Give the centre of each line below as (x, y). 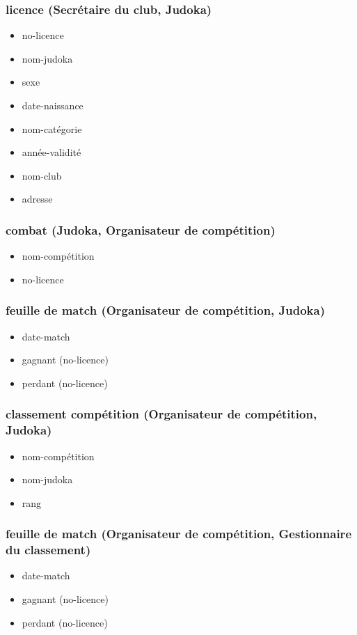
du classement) (48, 550)
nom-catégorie (52, 128)
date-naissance (53, 105)
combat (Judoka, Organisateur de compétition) (141, 229)
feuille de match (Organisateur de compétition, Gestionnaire (178, 534)
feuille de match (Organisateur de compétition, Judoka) (165, 310)
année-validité (51, 152)
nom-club (42, 175)
